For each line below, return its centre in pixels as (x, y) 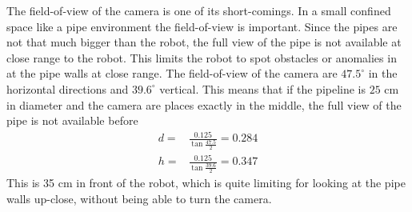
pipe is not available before (72, 120)
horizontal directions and (68, 88)
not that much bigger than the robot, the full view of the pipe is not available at (204, 42)
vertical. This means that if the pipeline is (263, 88)
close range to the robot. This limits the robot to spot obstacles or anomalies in (202, 57)
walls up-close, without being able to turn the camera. (139, 198)
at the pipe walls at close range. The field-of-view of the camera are (172, 73)
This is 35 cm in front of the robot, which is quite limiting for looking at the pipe (206, 182)
